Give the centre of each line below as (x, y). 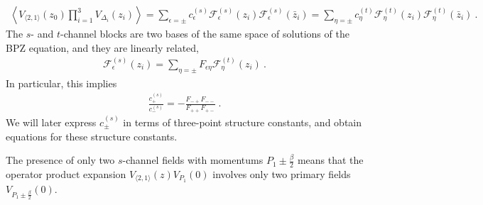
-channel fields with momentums (193, 160)
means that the (330, 160)
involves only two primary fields (282, 174)
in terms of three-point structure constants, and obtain (243, 122)
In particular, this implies (61, 83)
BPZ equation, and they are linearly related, (102, 47)
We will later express (51, 122)
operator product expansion (66, 174)
